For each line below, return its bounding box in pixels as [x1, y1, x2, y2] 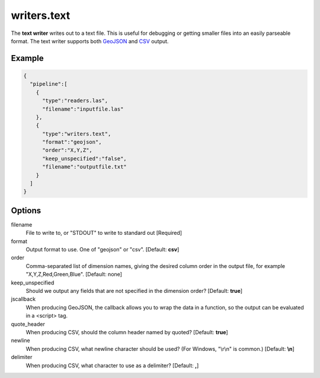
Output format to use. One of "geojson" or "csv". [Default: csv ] [25, 246, 180, 253]
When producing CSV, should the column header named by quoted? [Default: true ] [25, 328, 228, 335]
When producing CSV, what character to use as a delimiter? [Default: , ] [25, 361, 199, 369]
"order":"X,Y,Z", [42, 147, 93, 154]
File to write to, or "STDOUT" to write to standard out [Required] [25, 230, 183, 237]
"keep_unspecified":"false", [42, 155, 127, 162]
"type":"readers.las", [42, 98, 108, 104]
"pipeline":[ [30, 80, 68, 88]
